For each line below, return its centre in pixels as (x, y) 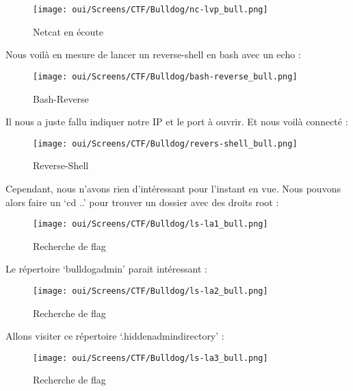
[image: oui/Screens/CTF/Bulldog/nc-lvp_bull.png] (151, 10)
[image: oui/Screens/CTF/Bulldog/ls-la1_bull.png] (151, 224)
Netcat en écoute (68, 31)
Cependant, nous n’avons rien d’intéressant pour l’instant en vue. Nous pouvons (173, 188)
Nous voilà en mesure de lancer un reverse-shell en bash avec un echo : (153, 54)
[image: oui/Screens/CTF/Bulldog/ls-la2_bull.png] (151, 291)
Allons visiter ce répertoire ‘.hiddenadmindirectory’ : (115, 336)
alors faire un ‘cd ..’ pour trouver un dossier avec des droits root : (142, 202)
